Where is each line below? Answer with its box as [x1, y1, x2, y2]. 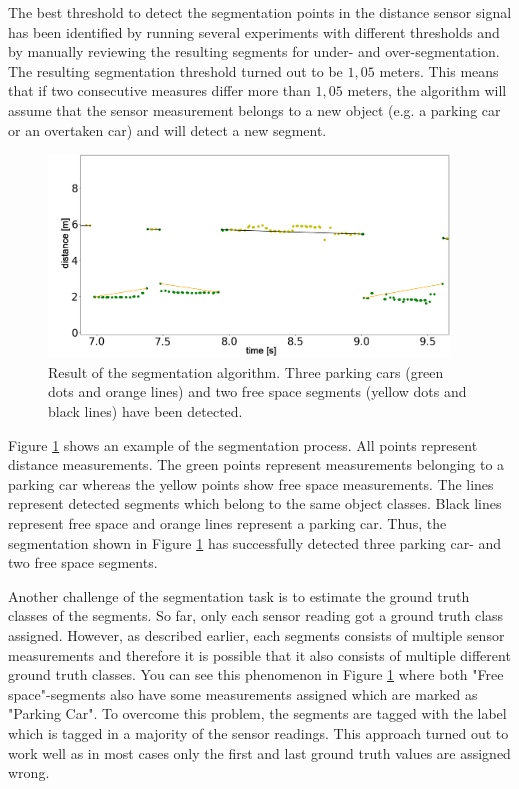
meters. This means [379, 60, 499, 81]
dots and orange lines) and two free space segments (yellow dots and [48, 381, 467, 402]
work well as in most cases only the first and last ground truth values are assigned [8, 742, 511, 763]
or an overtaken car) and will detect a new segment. [8, 119, 327, 140]
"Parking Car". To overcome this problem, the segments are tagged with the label [8, 703, 507, 724]
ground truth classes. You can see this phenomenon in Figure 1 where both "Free [8, 664, 504, 685]
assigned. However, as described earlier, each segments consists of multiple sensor [8, 625, 505, 646]
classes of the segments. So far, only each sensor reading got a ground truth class [8, 605, 504, 626]
